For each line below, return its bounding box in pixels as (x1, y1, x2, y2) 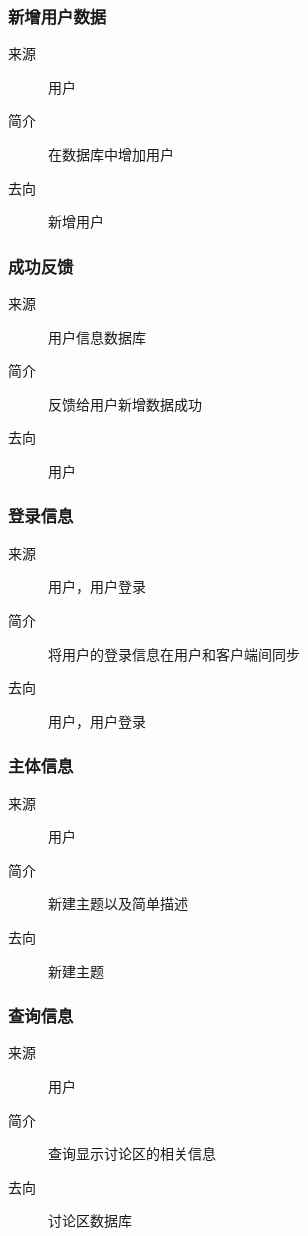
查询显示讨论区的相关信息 (48, 1143, 216, 1164)
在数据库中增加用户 (48, 144, 174, 164)
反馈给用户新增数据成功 (48, 393, 202, 414)
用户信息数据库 (48, 326, 146, 347)
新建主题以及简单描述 (48, 893, 188, 914)
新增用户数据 (8, 3, 107, 28)
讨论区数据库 (48, 1210, 132, 1231)
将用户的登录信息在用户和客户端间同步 (48, 643, 300, 664)
